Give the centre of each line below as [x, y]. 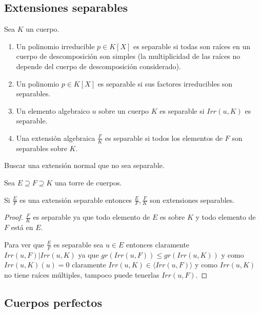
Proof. [14, 217]
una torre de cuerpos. [88, 182]
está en [22, 227]
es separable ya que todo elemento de [92, 217]
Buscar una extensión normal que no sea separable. [84, 165]
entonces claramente [158, 244]
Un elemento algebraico [53, 110]
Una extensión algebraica [56, 138]
